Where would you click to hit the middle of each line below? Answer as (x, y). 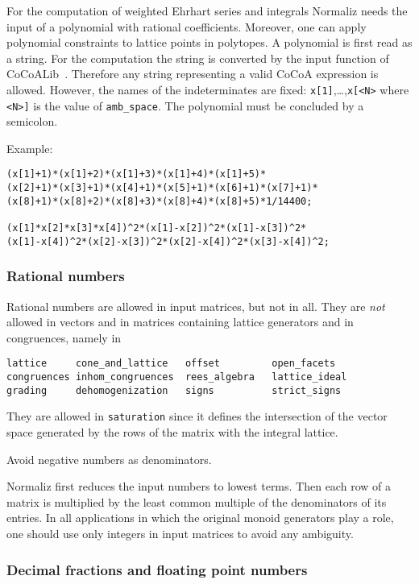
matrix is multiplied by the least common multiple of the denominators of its (197, 501)
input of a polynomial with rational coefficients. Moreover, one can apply (187, 26)
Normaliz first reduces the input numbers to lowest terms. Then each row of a (199, 486)
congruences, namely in (64, 337)
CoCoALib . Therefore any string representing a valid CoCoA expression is (193, 74)
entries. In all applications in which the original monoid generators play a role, (200, 518)
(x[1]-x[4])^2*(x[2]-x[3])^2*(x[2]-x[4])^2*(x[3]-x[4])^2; (168, 241)
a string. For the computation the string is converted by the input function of (198, 58)
